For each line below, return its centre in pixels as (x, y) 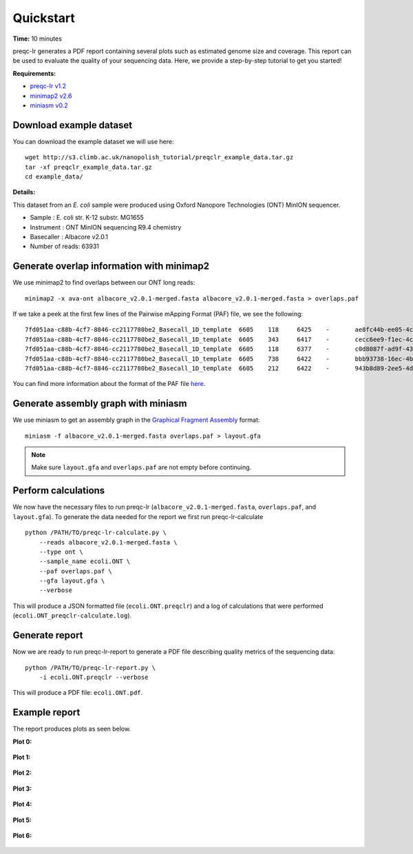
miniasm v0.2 (49, 105)
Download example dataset (73, 125)
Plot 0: (22, 742)
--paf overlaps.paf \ (76, 571)
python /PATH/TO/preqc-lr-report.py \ (91, 668)
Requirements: (34, 73)
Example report (46, 712)
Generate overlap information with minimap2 (111, 266)
